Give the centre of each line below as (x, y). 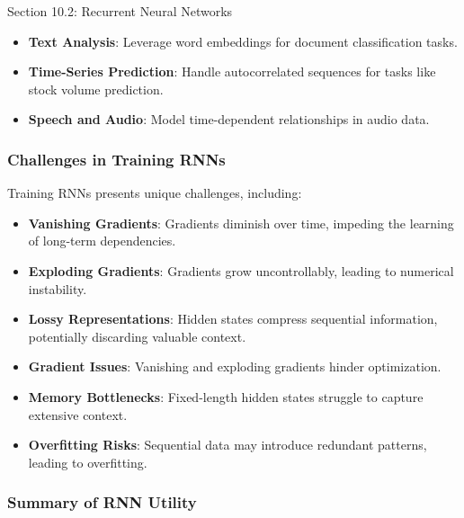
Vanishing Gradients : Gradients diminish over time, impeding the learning (241, 223)
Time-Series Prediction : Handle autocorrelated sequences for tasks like (232, 71)
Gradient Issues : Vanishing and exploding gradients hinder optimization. (235, 366)
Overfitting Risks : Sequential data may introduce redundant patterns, (228, 445)
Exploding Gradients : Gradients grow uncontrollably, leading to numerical (241, 270)
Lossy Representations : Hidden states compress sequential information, (233, 319)
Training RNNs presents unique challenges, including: (155, 193)
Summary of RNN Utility (102, 502)
